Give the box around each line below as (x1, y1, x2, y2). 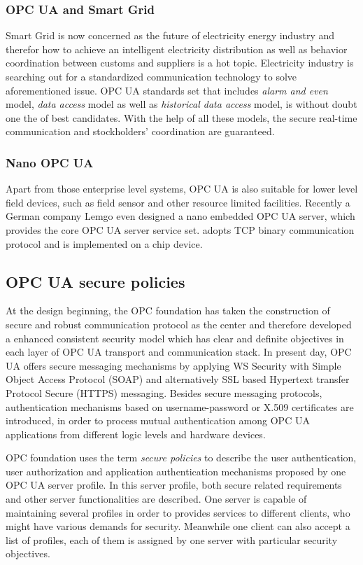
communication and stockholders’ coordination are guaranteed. (6, 124, 275, 139)
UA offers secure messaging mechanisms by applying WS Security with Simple (6, 358, 341, 372)
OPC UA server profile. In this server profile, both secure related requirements (6, 477, 342, 492)
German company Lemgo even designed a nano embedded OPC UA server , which (6, 209, 355, 223)
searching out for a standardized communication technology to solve (6, 69, 297, 83)
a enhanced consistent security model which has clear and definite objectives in (6, 330, 344, 345)
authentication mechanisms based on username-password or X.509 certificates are (6, 399, 354, 414)
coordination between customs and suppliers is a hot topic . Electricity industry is (6, 55, 354, 70)
